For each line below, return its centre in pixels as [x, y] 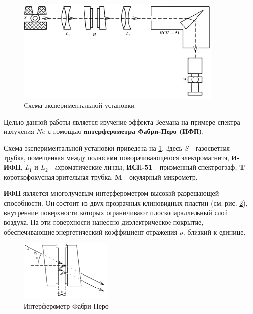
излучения [19, 131]
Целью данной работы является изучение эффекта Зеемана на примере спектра [122, 121]
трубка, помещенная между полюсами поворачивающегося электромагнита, [117, 157]
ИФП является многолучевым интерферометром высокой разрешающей [112, 193]
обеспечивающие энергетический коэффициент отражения [91, 231]
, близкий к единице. [214, 231]
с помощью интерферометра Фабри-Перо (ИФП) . [126, 131]
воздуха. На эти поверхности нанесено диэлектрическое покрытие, [104, 222]
